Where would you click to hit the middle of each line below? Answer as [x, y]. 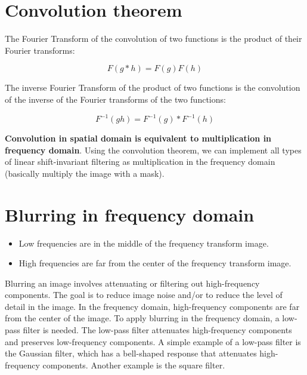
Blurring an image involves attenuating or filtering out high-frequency [132, 283]
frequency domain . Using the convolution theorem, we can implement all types [153, 150]
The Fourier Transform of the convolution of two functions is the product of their [153, 39]
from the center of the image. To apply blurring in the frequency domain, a [142, 318]
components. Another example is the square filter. [134, 365]
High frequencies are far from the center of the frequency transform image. [155, 263]
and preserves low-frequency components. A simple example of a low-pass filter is [153, 341]
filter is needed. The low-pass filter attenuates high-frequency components [157, 330]
